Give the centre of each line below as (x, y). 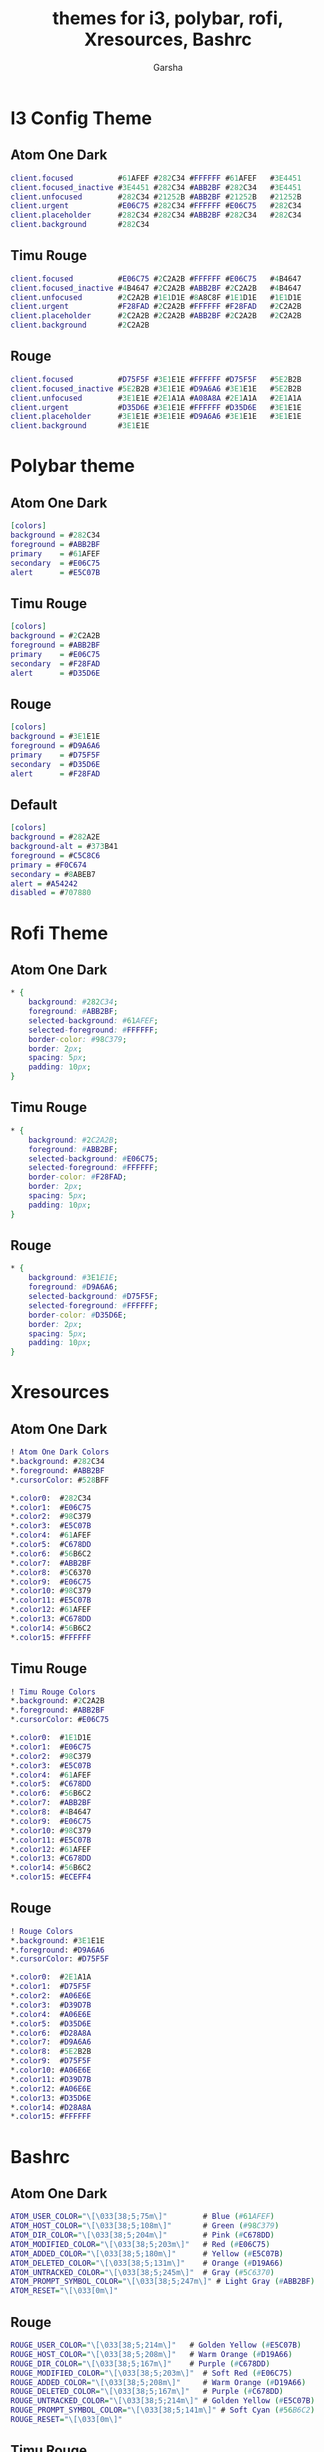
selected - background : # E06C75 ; (93, 1158)
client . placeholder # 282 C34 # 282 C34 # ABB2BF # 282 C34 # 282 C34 (156, 215)
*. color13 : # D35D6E (51, 2098)
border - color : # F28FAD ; (78, 1177)
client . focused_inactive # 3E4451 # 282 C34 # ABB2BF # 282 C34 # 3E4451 (156, 187)
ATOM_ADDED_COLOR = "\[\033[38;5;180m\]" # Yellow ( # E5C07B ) (147, 2253)
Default (34, 804)
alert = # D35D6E (55, 673)
